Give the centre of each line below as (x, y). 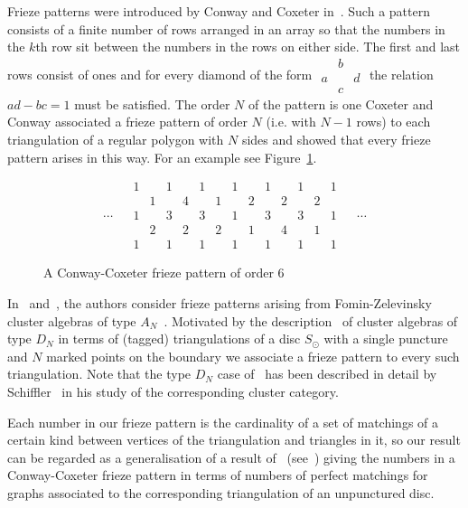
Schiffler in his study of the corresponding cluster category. (173, 391)
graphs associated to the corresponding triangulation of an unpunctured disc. (221, 492)
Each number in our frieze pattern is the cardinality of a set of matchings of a (223, 422)
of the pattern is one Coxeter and (341, 103)
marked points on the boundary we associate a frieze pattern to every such (253, 356)
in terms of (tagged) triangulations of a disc (179, 339)
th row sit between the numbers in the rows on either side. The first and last (248, 47)
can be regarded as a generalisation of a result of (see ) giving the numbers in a (231, 457)
